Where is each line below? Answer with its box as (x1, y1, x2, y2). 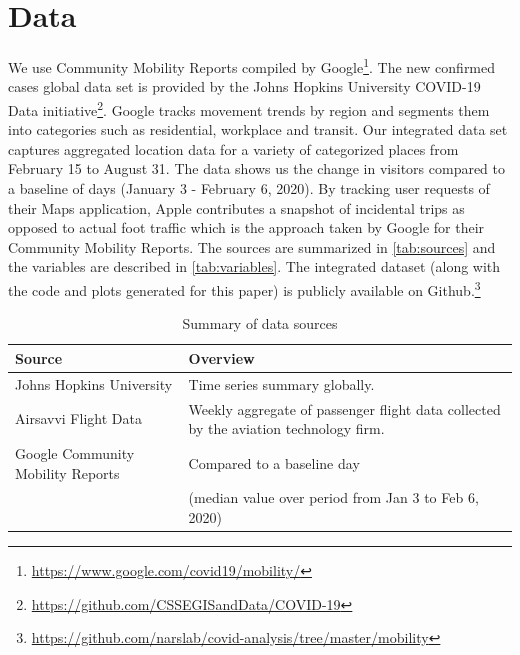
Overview (188, 347, 255, 368)
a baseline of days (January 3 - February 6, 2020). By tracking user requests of (8, 178, 490, 198)
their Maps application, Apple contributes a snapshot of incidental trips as (8, 197, 465, 218)
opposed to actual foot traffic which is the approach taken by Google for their (8, 217, 485, 238)
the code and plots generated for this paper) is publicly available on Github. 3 (8, 276, 481, 300)
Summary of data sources (182, 313, 338, 334)
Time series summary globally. (188, 373, 375, 394)
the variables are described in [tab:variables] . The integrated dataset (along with (8, 256, 501, 277)
